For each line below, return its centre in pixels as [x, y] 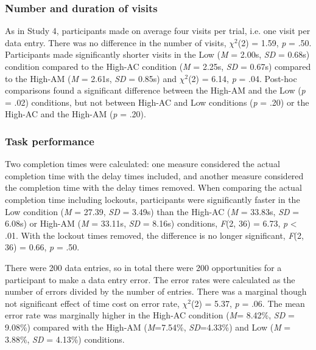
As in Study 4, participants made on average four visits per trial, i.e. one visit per [158, 31]
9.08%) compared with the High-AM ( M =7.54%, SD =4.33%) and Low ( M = [148, 327]
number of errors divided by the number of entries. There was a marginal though [156, 291]
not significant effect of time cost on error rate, [92, 303]
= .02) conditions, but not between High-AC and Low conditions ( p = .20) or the [157, 102]
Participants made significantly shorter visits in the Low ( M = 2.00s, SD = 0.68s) [157, 54]
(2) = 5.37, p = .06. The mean [248, 303]
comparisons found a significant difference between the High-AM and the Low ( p [155, 90]
